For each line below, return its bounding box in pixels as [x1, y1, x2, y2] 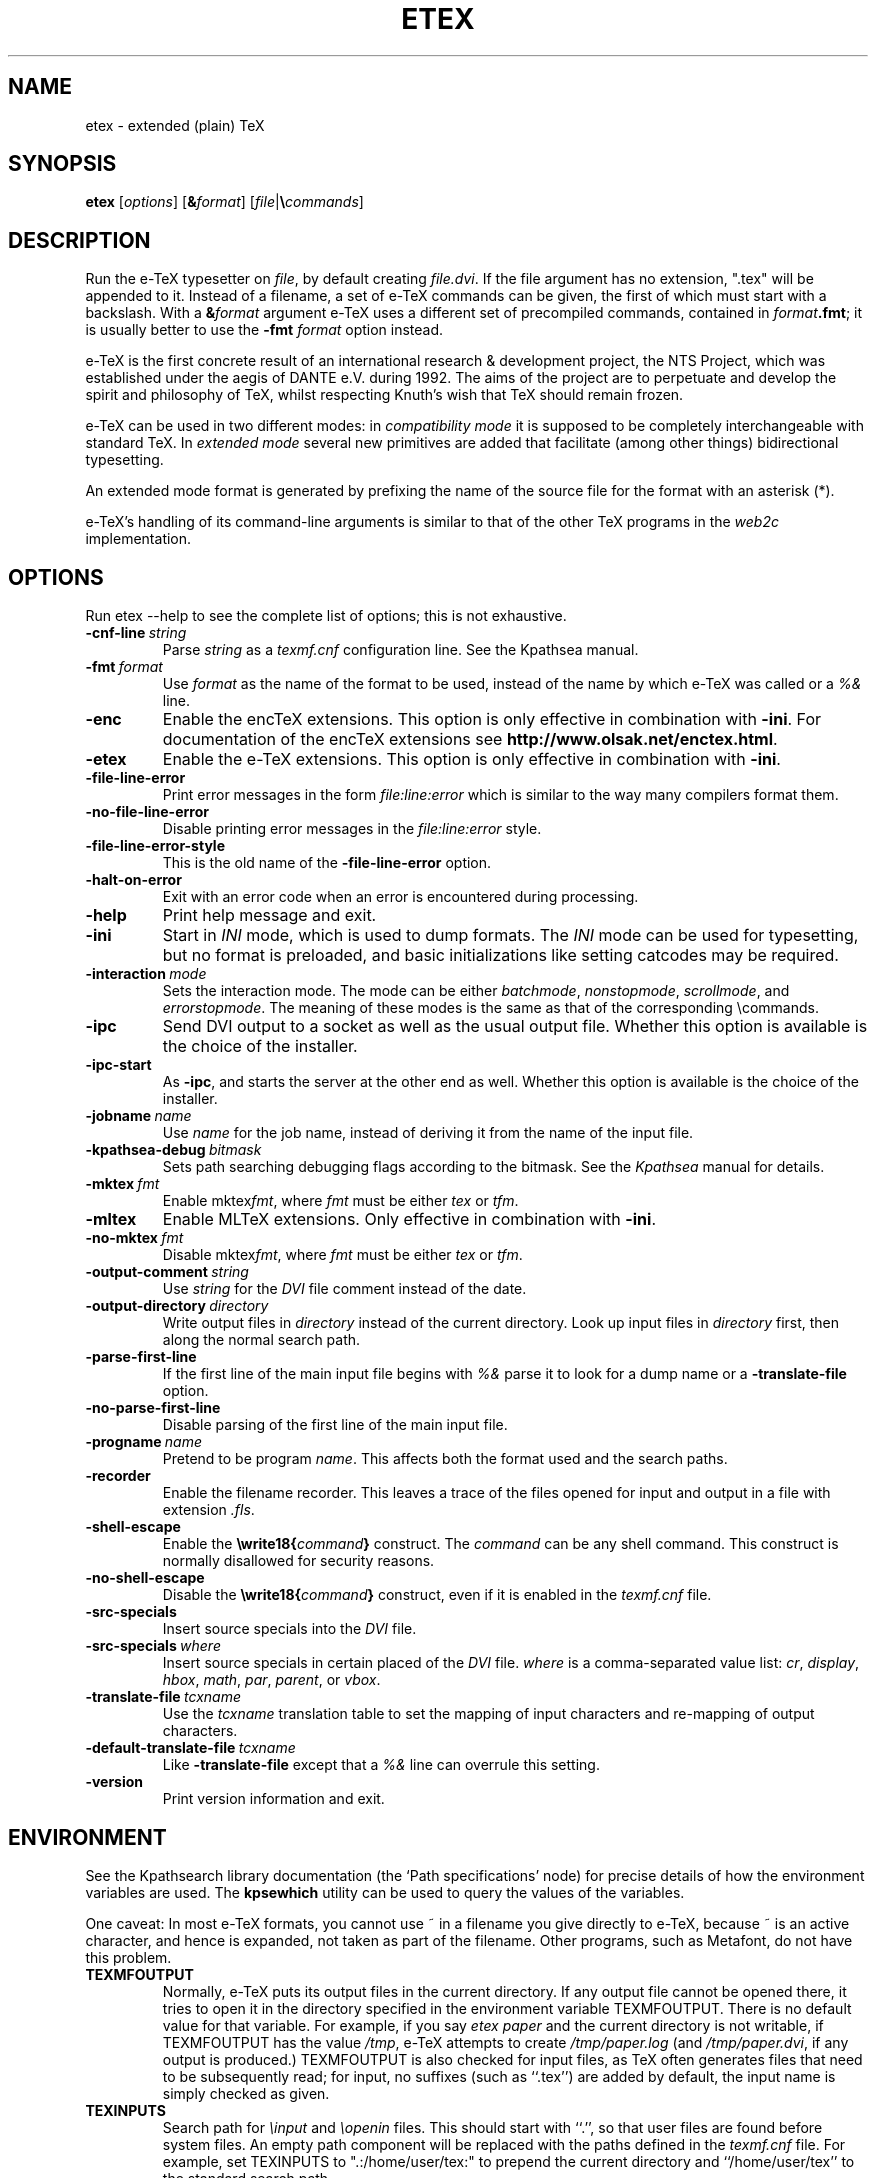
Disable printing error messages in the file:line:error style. [162, 820, 542, 838]
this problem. [85, 1948, 172, 1966]
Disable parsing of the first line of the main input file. [162, 1416, 508, 1434]
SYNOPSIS [8, 151, 117, 177]
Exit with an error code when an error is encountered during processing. [162, 888, 639, 906]
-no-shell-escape [85, 1569, 205, 1587]
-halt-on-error [85, 871, 182, 889]
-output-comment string [85, 1263, 249, 1281]
